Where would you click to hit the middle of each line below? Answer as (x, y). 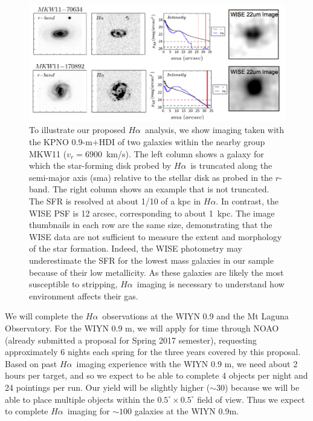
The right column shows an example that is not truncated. (161, 189)
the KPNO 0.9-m (61, 142)
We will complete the (44, 316)
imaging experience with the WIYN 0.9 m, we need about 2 (187, 363)
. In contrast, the (247, 201)
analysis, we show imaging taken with (215, 130)
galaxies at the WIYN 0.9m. (186, 411)
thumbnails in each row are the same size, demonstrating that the (151, 225)
